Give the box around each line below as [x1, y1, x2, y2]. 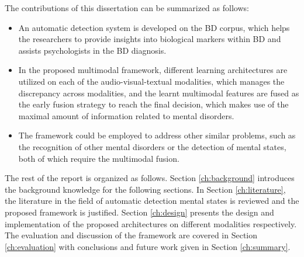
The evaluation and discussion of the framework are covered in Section [5, 229, 258, 241]
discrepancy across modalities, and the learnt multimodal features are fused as [18, 86, 299, 99]
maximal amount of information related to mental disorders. [18, 109, 234, 121]
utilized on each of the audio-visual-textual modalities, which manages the [18, 75, 285, 87]
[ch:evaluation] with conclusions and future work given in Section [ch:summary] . [5, 240, 291, 252]
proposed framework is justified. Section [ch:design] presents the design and [5, 206, 274, 218]
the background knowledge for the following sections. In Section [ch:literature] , [5, 183, 286, 195]
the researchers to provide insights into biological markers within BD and [18, 33, 281, 45]
